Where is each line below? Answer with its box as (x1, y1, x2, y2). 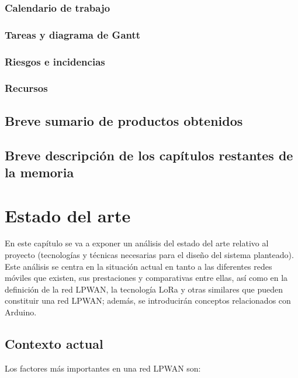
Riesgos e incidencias (5, 54, 105, 68)
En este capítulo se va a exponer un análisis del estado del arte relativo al (5, 237, 269, 249)
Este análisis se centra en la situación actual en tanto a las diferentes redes (5, 260, 272, 272)
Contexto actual (5, 335, 103, 352)
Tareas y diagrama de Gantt (5, 27, 141, 42)
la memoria (5, 163, 74, 181)
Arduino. (5, 306, 37, 318)
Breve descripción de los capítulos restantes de (5, 146, 293, 164)
